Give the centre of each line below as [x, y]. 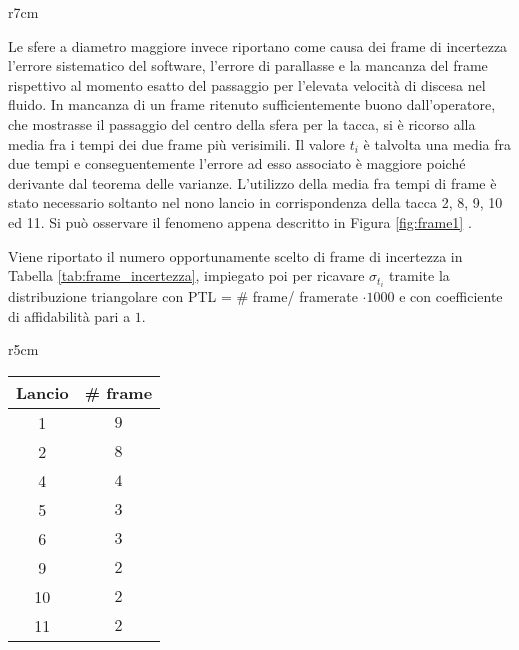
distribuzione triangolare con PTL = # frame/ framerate [183, 296]
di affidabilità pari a [69, 315]
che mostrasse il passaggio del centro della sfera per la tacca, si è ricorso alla [242, 123]
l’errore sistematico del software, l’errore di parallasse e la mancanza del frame [248, 65]
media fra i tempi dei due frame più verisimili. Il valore [177, 143]
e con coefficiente [451, 296]
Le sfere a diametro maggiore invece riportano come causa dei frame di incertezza [258, 45]
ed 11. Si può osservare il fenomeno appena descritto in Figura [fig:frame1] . [240, 221]
